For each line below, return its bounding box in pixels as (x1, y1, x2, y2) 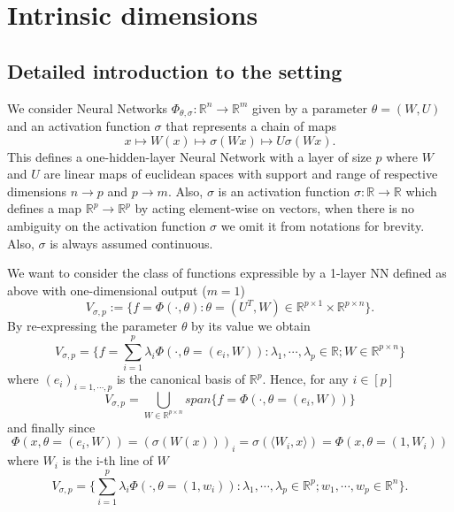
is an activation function (218, 181, 350, 200)
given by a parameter (252, 98, 368, 117)
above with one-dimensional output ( (7, 280, 207, 299)
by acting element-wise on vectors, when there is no (135, 199, 415, 218)
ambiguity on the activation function (7, 217, 206, 234)
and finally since (7, 417, 96, 436)
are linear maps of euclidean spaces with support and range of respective (43, 164, 438, 183)
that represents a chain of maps (165, 117, 336, 135)
